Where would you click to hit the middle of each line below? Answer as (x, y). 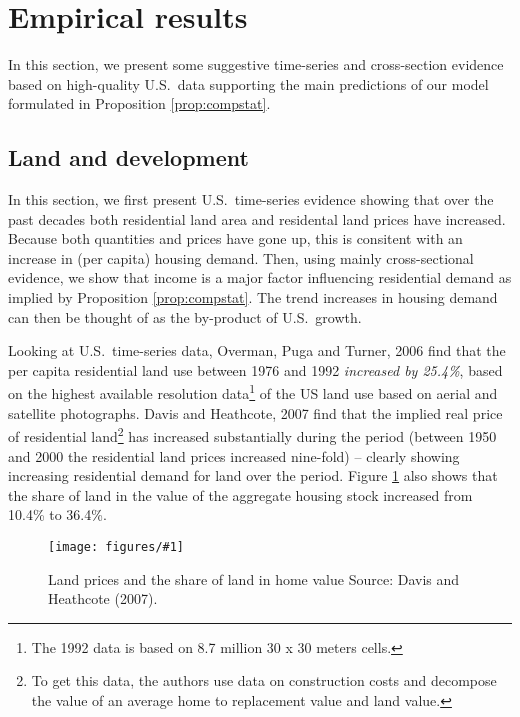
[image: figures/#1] (116, 546)
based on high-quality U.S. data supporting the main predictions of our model (248, 83)
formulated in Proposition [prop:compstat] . (139, 103)
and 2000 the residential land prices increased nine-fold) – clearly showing (234, 455)
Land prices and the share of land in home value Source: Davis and (254, 578)
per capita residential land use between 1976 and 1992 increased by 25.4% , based (255, 369)
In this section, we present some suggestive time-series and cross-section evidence (256, 64)
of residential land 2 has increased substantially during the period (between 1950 (252, 434)
